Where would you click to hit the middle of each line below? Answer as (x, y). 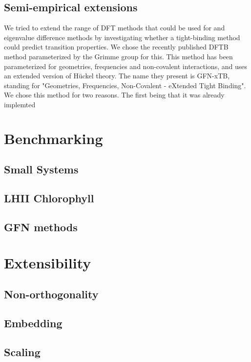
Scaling (22, 351)
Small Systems (41, 169)
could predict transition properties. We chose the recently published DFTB (116, 47)
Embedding (33, 323)
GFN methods (41, 227)
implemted (20, 104)
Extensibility (48, 263)
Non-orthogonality (51, 294)
